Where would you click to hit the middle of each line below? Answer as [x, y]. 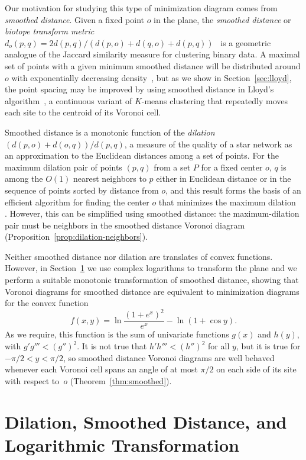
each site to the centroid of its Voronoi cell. [83, 112]
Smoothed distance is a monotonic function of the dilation [110, 132]
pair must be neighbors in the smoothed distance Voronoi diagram [125, 225]
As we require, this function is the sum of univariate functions [117, 334]
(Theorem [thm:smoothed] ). [121, 380]
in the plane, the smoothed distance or [222, 19]
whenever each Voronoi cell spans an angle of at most [101, 369]
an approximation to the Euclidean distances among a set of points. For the [142, 155]
